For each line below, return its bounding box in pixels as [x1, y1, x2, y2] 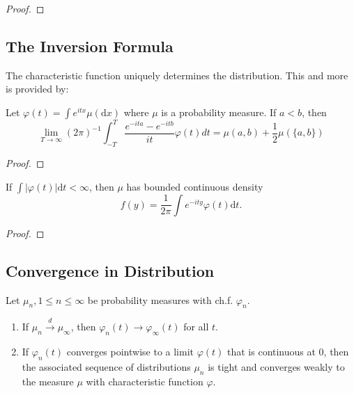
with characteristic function [86, 374, 203, 388]
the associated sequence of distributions [22, 359, 191, 374]
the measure [22, 374, 74, 388]
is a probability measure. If [161, 104, 277, 119]
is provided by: [6, 81, 69, 96]
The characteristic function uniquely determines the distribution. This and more [6, 67, 348, 82]
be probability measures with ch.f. [87, 292, 233, 307]
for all [183, 319, 209, 334]
